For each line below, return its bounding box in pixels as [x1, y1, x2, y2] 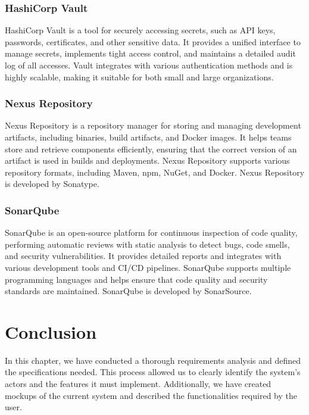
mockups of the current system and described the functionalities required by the [5, 389, 297, 401]
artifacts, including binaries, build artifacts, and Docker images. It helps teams [5, 131, 292, 143]
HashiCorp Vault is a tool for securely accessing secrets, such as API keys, [5, 24, 276, 36]
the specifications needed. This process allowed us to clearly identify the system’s [5, 366, 301, 378]
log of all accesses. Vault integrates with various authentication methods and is [5, 59, 293, 71]
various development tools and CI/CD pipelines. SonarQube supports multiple [5, 261, 291, 273]
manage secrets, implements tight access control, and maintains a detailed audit [5, 47, 296, 60]
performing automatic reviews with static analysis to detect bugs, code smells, [5, 238, 290, 250]
